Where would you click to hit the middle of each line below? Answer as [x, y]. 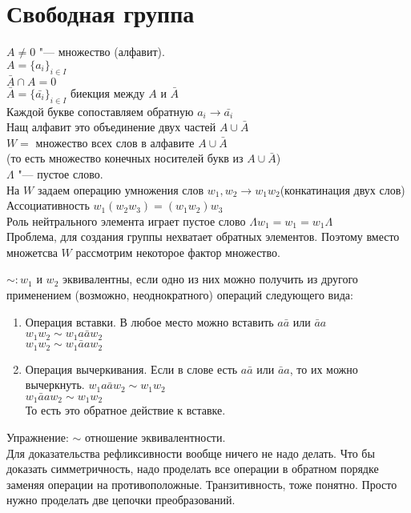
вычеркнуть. [55, 385]
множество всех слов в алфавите [115, 142]
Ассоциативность [48, 205]
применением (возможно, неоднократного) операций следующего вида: [180, 295]
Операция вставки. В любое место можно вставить [149, 321]
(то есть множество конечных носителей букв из [125, 158]
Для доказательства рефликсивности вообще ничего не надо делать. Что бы [191, 453]
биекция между [107, 92]
